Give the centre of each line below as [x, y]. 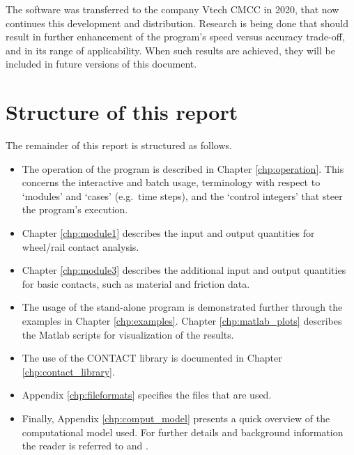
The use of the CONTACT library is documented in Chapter [152, 358]
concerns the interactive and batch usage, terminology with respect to [171, 182]
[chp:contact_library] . [68, 371]
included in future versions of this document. [101, 64]
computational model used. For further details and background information [183, 432]
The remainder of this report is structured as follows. [119, 145]
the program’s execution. [75, 209]
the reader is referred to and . [85, 446]
